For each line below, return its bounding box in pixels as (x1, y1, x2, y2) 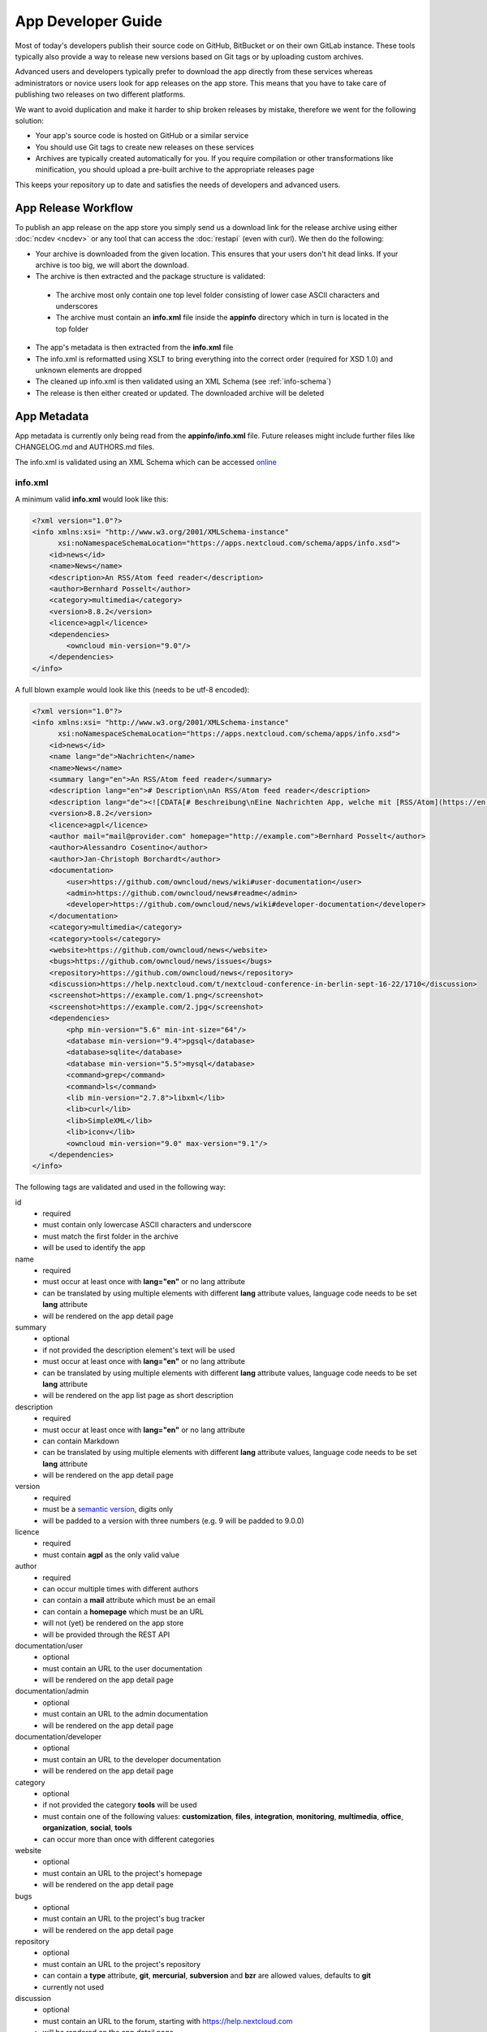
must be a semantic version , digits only (42, 1504, 174, 1514)
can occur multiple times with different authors (42, 1583, 199, 1593)
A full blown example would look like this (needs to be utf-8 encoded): (15, 684, 250, 694)
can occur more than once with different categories (42, 1834, 215, 1844)
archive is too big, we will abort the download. (35, 260, 190, 270)
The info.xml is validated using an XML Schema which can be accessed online (15, 457, 278, 467)
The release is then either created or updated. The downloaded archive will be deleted (35, 388, 325, 397)
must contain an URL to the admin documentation (42, 1709, 209, 1719)
